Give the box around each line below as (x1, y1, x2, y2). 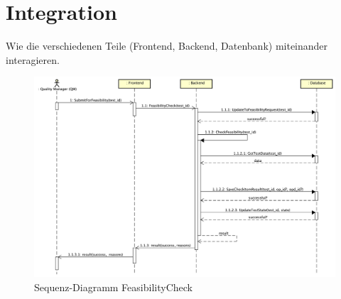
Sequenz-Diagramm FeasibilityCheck (34, 279, 193, 294)
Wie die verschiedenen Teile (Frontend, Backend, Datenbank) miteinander (6, 38, 328, 53)
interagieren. (6, 52, 60, 67)
